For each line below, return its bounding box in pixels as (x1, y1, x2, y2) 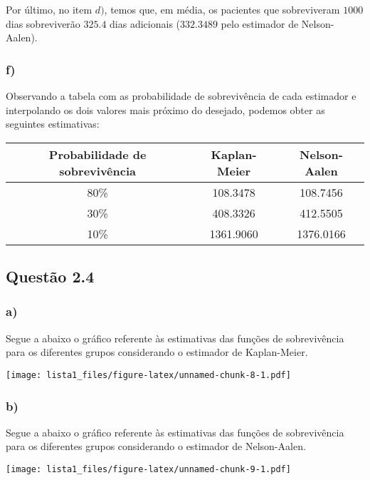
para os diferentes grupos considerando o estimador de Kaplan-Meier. (6, 344, 308, 359)
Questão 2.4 (6, 265, 95, 287)
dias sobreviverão (6, 16, 80, 31)
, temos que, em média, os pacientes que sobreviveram (104, 2, 340, 16)
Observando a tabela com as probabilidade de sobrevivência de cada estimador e (6, 88, 356, 103)
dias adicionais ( (110, 16, 181, 31)
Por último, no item (6, 2, 92, 16)
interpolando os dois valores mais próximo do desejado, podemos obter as (6, 102, 325, 117)
